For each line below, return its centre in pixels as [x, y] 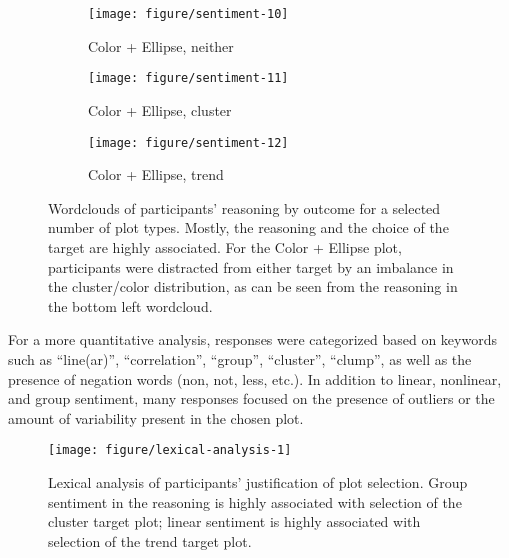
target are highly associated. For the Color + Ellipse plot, [225, 246]
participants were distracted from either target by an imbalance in [251, 266]
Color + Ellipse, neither [161, 45]
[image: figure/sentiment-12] [188, 142]
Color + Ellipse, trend [156, 174]
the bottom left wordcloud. [130, 305]
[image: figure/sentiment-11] [188, 78]
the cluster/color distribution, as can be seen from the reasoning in [253, 286]
